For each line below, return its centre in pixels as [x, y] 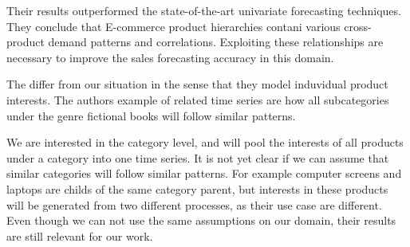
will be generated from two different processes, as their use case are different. [194, 204]
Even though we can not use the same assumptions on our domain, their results [201, 220]
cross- [358, 26]
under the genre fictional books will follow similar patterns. [151, 115]
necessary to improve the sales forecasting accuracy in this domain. [170, 57]
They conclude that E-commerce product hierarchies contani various [173, 26]
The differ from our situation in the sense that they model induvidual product [197, 84]
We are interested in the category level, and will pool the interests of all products [205, 142]
